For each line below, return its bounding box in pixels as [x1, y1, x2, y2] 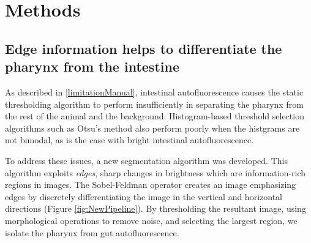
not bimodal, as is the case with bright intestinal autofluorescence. [5, 133, 254, 146]
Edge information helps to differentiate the [5, 39, 282, 58]
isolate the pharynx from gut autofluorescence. [5, 226, 179, 239]
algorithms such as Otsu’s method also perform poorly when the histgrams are [5, 121, 300, 134]
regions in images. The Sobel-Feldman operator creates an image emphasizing [5, 178, 296, 191]
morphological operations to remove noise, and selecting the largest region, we [5, 214, 298, 226]
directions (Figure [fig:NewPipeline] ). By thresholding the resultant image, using [5, 202, 306, 215]
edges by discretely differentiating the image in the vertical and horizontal [5, 190, 282, 203]
